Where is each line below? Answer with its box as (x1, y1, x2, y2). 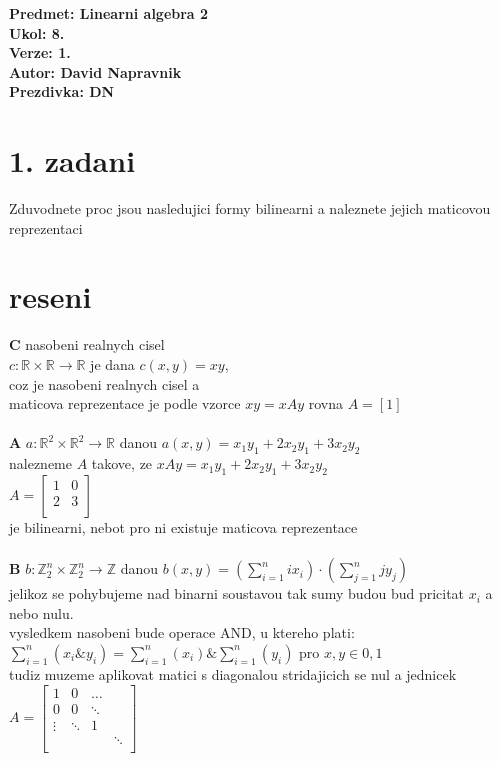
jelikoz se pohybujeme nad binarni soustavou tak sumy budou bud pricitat (9, 583, 465, 604)
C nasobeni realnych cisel (9, 334, 165, 355)
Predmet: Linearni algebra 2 (9, 3, 209, 23)
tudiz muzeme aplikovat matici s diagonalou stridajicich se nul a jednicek (9, 663, 457, 684)
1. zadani (9, 140, 136, 181)
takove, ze (91, 453, 153, 474)
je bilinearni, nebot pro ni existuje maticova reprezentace (9, 516, 358, 537)
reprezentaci (9, 217, 83, 238)
